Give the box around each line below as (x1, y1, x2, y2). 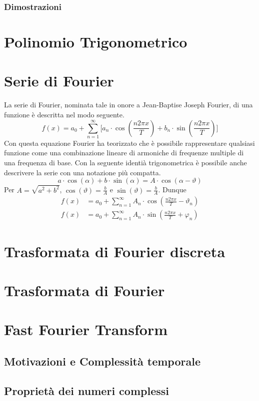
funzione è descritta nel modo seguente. (4, 109, 124, 119)
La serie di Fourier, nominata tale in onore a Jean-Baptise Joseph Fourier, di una (4, 99, 253, 110)
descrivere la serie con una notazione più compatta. (4, 167, 161, 177)
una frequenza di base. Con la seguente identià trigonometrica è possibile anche (4, 157, 247, 168)
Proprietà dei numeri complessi (4, 383, 169, 398)
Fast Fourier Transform (4, 319, 167, 340)
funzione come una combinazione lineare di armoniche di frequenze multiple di (4, 147, 244, 158)
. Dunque (158, 184, 186, 195)
